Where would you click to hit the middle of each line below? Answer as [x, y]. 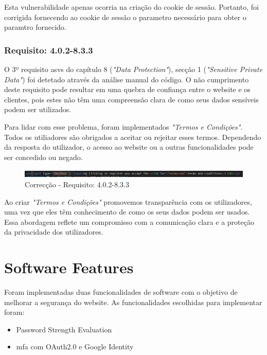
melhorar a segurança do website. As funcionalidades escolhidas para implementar [133, 302]
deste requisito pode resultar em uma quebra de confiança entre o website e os [127, 89]
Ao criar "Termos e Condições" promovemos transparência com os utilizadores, [128, 201]
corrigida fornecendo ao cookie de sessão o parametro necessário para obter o [125, 17]
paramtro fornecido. [35, 27]
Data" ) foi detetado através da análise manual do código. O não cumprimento [127, 79]
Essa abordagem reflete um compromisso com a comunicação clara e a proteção [129, 221]
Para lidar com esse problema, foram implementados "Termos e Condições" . [123, 126]
